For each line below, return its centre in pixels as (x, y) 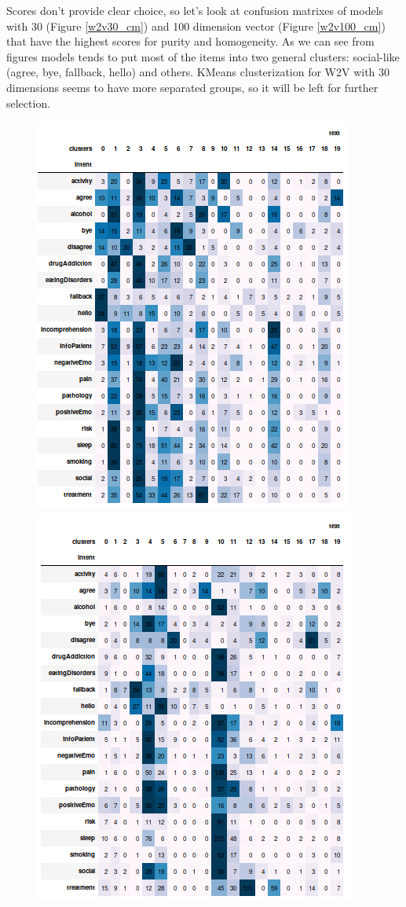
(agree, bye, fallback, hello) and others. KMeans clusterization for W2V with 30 (198, 72)
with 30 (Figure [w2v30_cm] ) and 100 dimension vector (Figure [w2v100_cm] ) (196, 26)
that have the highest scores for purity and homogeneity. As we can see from (190, 41)
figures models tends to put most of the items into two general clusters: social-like (203, 56)
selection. (29, 103)
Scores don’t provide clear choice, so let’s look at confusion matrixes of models (195, 10)
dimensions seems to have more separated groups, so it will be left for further (192, 87)
